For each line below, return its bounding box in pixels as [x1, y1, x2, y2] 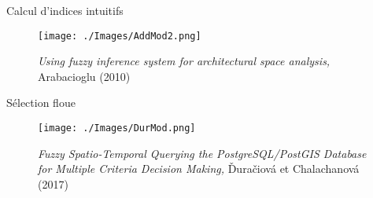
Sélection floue [6, 94, 76, 111]
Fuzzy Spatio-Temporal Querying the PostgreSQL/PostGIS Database [38, 145, 367, 161]
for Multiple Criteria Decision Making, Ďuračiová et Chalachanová [38, 160, 360, 177]
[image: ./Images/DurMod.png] [38, 123, 196, 134]
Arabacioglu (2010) [38, 68, 131, 84]
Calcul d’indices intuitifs [6, 2, 124, 18]
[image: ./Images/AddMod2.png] [38, 30, 201, 42]
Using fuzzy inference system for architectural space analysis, [38, 53, 331, 69]
